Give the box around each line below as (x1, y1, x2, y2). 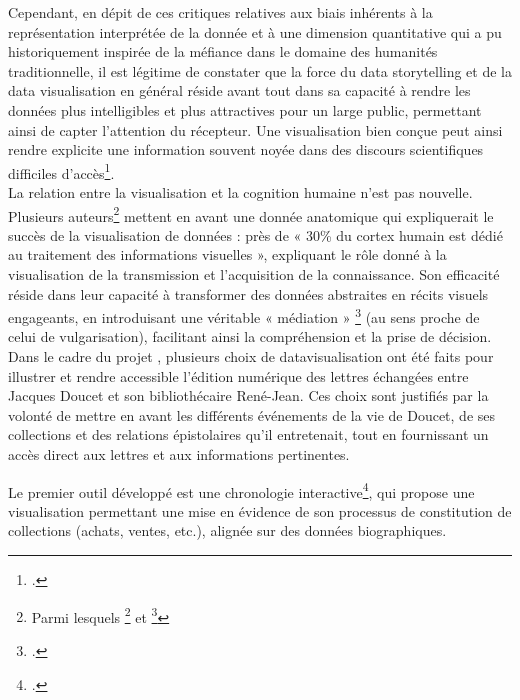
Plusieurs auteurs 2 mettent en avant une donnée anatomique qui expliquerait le (8, 202, 494, 226)
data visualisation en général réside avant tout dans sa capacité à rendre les (8, 80, 471, 101)
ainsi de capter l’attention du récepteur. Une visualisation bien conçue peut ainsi (8, 119, 503, 140)
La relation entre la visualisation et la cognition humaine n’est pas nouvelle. (8, 182, 473, 202)
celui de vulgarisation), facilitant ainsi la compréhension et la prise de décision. (8, 326, 492, 347)
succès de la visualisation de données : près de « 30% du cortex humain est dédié (8, 224, 503, 245)
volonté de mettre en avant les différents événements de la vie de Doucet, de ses (8, 404, 496, 425)
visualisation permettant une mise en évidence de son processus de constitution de (8, 500, 512, 521)
